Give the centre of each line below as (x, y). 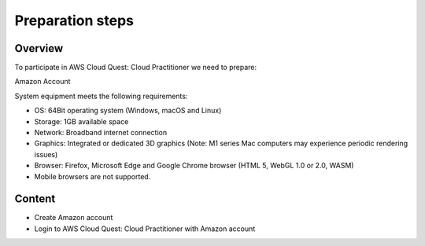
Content (35, 199)
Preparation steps (74, 20)
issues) (46, 154)
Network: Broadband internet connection (101, 133)
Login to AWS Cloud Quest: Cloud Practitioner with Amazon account (145, 229)
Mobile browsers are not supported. (92, 176)
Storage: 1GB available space (81, 121)
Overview (39, 48)
